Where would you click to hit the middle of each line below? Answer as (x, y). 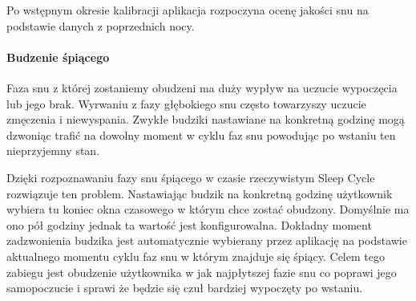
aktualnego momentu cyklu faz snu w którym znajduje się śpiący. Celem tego (196, 256)
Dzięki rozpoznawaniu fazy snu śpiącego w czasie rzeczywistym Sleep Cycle (191, 177)
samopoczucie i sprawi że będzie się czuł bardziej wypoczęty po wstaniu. (185, 288)
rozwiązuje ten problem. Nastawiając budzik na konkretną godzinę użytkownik (200, 193)
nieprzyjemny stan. (53, 150)
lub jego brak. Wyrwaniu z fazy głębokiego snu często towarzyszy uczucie (186, 103)
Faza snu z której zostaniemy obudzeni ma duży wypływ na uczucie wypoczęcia (202, 87)
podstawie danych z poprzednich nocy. (101, 25)
